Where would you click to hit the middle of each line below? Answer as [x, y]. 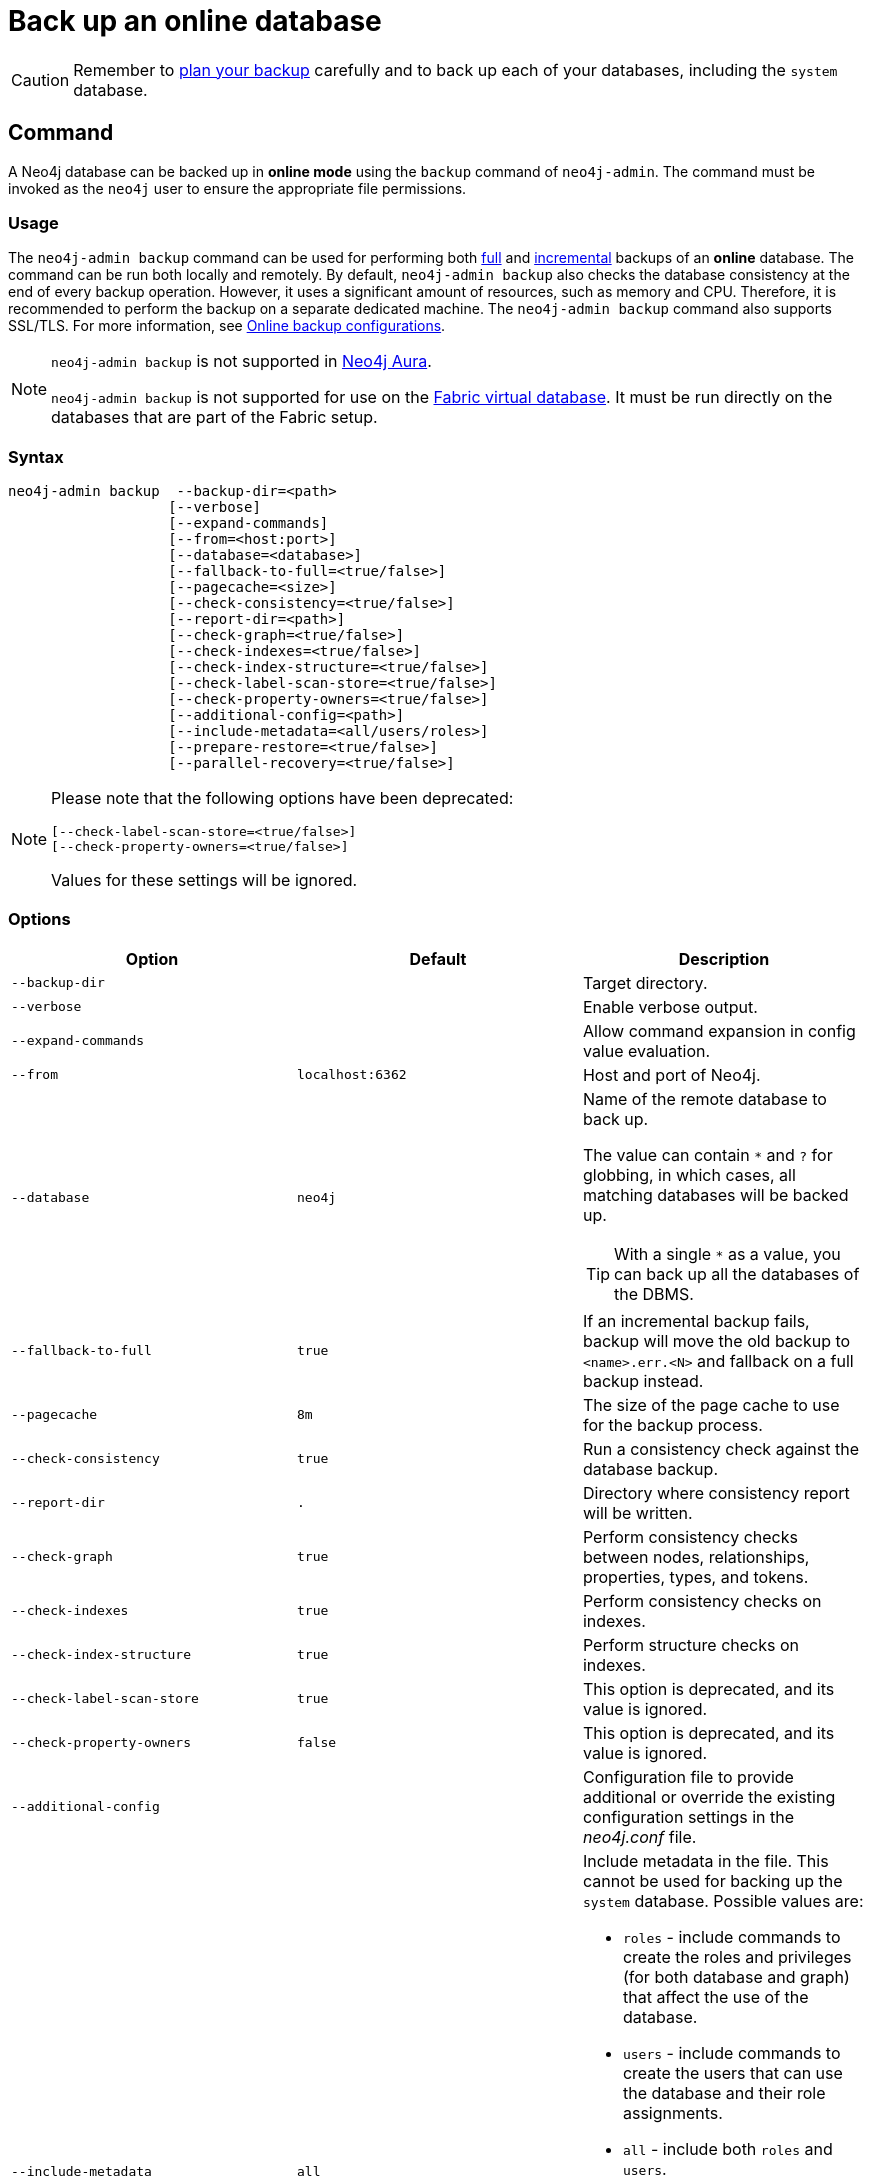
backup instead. [643, 1380]
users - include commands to [731, 2052]
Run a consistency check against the [720, 1448]
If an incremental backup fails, [696, 1320]
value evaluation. [646, 1050]
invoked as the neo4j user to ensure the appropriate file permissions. [237, 188]
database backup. [650, 1468]
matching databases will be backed [715, 1194]
